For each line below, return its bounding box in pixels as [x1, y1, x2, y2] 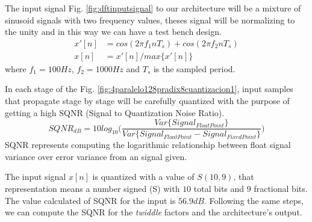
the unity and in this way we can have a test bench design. [5, 25, 222, 38]
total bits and [193, 182, 245, 195]
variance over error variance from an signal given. [5, 150, 187, 162]
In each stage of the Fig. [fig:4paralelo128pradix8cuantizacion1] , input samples [5, 82, 293, 95]
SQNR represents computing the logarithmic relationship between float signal [5, 138, 291, 151]
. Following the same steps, [204, 194, 304, 206]
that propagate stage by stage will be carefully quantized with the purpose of [5, 94, 290, 107]
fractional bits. [254, 182, 308, 195]
